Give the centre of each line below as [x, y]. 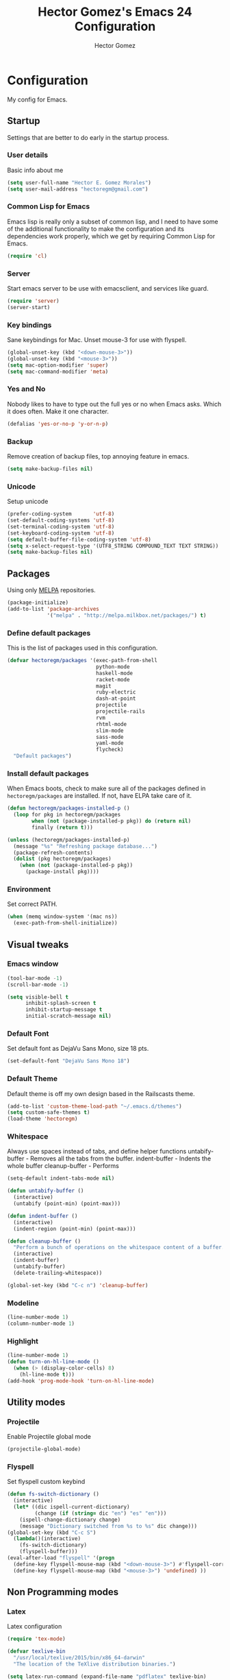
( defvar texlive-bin [37, 1652]
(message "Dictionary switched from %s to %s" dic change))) [108, 1526]
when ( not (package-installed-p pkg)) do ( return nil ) [112, 821]
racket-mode [113, 679]
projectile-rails [120, 711]
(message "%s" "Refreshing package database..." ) [85, 846]
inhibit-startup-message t [64, 1010]
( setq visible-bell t [38, 997]
